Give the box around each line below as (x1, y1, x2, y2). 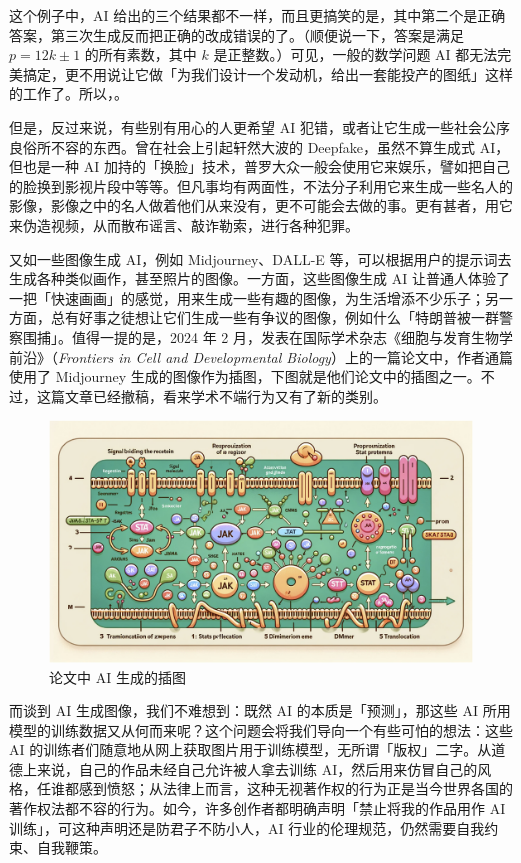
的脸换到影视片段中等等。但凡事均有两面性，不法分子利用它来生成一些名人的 (9, 175, 513, 196)
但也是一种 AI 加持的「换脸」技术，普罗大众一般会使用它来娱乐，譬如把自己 (9, 156, 510, 177)
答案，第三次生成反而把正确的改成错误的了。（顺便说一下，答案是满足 (9, 24, 464, 45)
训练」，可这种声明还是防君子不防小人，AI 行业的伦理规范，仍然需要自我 (9, 817, 485, 838)
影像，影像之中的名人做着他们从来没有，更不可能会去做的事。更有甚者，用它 (9, 195, 513, 216)
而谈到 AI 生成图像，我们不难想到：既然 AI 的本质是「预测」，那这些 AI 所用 (9, 700, 511, 721)
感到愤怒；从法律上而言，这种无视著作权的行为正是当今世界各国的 (78, 778, 513, 799)
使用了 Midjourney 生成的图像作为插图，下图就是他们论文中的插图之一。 (9, 366, 481, 387)
